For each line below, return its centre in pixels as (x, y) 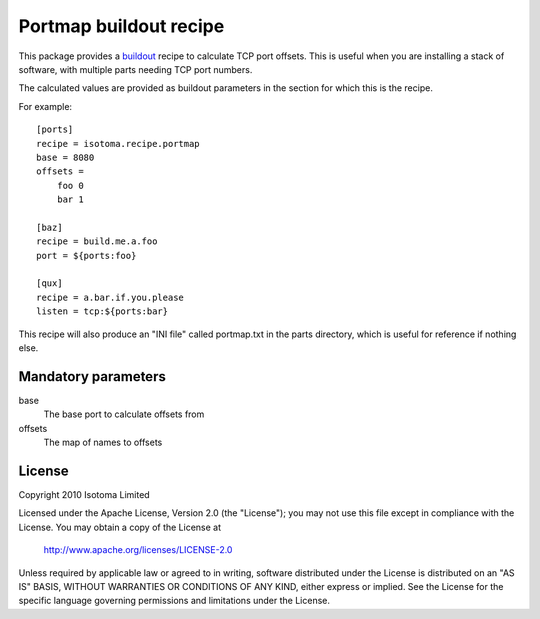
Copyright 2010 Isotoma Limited (84, 494)
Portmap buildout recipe (121, 26)
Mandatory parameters (92, 376)
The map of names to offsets (103, 442)
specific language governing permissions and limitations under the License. (174, 601)
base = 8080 (65, 157)
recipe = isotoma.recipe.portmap (118, 143)
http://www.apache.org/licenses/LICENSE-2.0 (138, 550)
